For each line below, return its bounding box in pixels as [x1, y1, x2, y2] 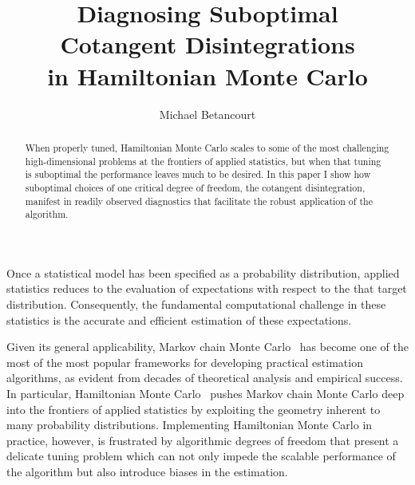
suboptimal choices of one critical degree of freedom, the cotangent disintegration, [25, 180, 366, 194]
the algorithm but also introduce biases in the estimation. [6, 463, 288, 479]
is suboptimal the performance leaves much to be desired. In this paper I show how [25, 168, 371, 181]
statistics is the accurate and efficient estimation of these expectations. [6, 311, 352, 328]
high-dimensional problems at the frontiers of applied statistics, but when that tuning [25, 154, 381, 168]
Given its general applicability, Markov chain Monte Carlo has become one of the [6, 338, 409, 355]
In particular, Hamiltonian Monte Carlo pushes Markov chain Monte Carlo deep [6, 384, 405, 401]
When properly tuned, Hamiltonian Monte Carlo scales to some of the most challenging [25, 140, 389, 154]
